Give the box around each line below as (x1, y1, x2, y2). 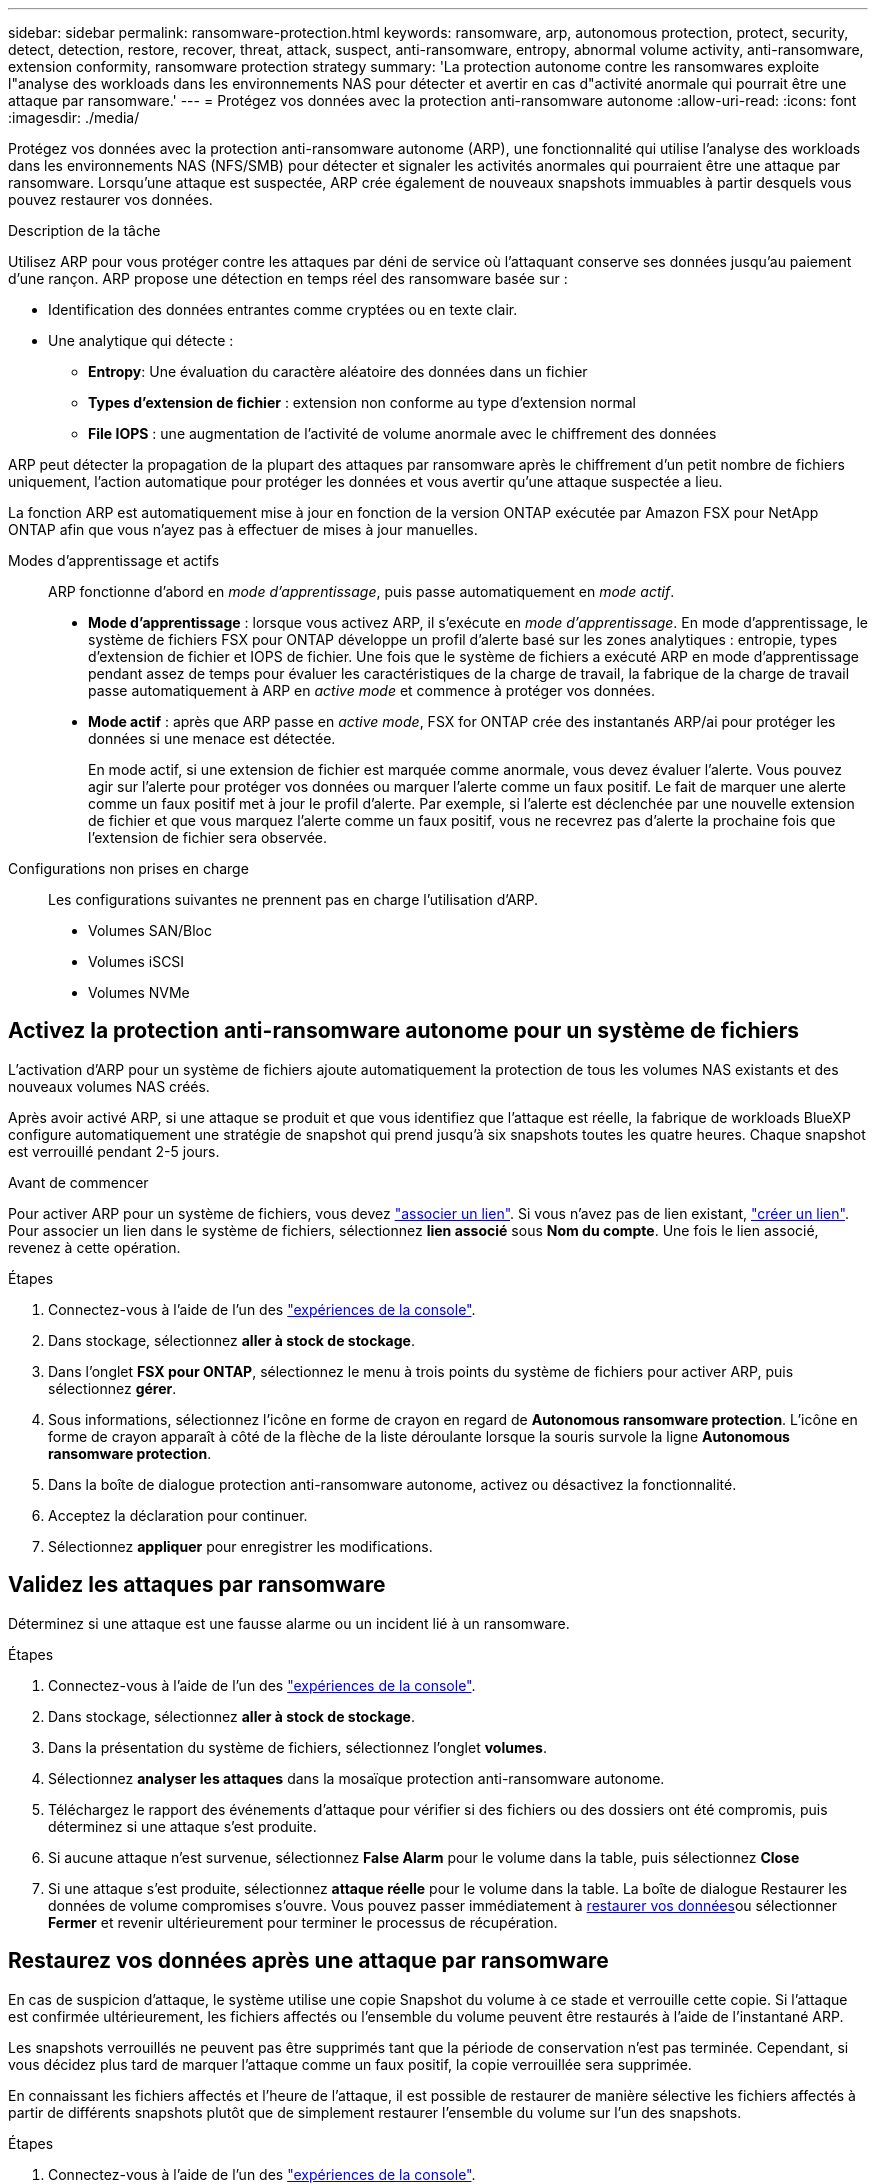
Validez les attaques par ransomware (8, 1572, 386, 1598)
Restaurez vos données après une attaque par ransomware (8, 1948, 609, 1974)
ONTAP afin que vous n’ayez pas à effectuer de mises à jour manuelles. (8, 521, 478, 538)
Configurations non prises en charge (8, 860, 249, 877)
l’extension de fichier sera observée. (88, 829, 328, 846)
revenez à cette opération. (8, 1238, 181, 1256)
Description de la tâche (8, 222, 161, 239)
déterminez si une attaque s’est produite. (48, 1817, 317, 1835)
